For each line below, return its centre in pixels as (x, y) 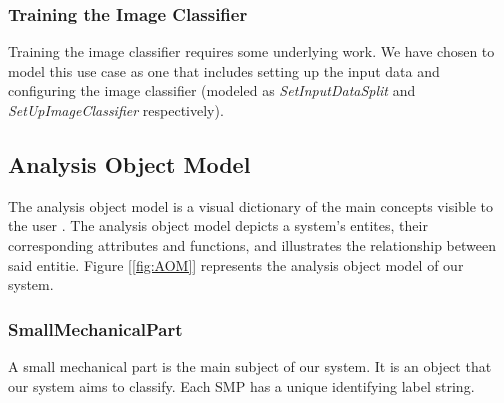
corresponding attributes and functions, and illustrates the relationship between (252, 244)
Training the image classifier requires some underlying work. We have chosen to (251, 51)
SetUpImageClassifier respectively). (116, 110)
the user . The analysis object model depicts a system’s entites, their (218, 225)
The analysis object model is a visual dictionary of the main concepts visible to (251, 205)
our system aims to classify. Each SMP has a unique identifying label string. (241, 385)
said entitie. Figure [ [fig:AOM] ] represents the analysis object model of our (236, 264)
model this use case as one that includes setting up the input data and (224, 70)
